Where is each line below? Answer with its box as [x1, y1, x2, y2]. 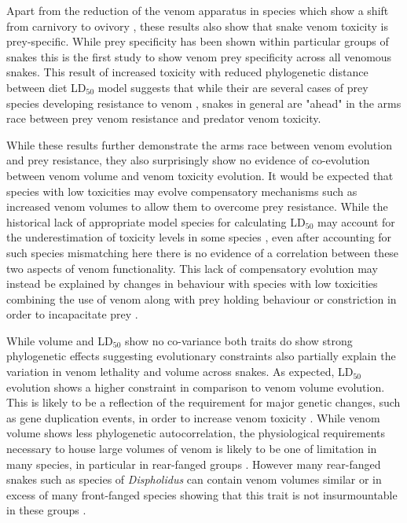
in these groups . [6, 502, 86, 518]
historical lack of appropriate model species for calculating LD [6, 213, 306, 230]
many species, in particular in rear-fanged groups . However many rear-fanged [6, 455, 381, 472]
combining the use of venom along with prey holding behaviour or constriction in [6, 290, 397, 307]
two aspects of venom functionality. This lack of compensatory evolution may [6, 260, 378, 276]
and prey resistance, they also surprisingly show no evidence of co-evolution [6, 152, 370, 168]
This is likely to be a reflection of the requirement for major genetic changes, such [6, 394, 401, 411]
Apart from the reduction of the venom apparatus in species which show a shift [6, 2, 389, 18]
